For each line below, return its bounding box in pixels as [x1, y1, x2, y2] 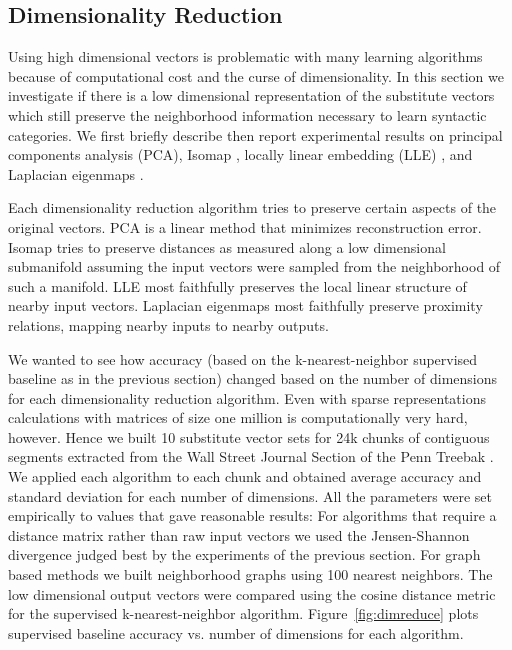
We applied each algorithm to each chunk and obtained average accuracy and [8, 466, 482, 487]
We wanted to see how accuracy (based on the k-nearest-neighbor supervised [8, 348, 478, 369]
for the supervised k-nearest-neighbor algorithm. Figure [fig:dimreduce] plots [8, 603, 479, 624]
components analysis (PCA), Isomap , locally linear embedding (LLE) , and [8, 144, 473, 165]
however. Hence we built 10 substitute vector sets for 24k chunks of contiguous [8, 426, 490, 447]
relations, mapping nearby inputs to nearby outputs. [8, 314, 329, 335]
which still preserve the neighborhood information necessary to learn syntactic [8, 104, 487, 125]
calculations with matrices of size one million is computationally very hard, [8, 407, 468, 428]
